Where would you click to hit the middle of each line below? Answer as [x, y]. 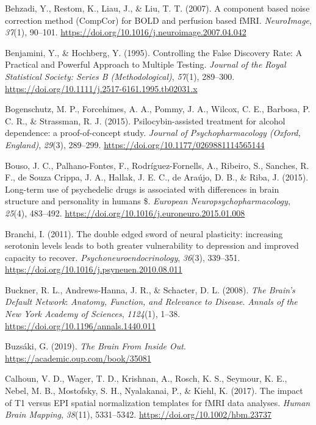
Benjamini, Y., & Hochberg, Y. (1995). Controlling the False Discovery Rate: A [154, 52]
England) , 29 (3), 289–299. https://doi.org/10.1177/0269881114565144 [135, 144]
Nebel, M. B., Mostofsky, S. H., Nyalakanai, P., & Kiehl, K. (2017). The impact [154, 391]
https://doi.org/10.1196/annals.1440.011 [81, 325]
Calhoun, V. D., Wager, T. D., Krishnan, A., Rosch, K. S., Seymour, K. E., [146, 378]
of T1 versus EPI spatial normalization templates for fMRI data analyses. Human [158, 402]
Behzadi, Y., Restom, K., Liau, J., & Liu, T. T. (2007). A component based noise [157, 8]
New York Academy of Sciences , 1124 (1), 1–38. [93, 314]
